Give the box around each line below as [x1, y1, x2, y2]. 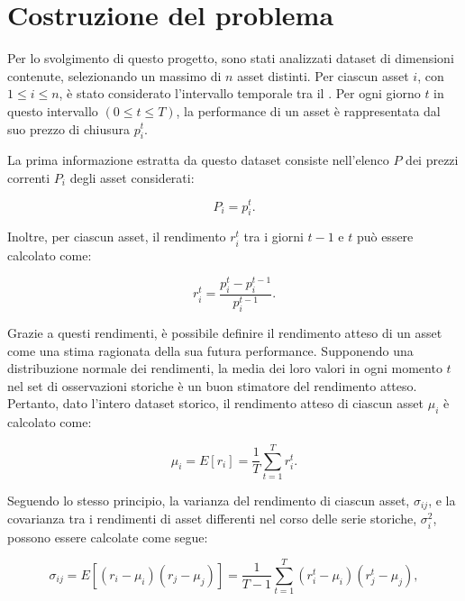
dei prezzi [406, 150, 459, 169]
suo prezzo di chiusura [7, 119, 130, 138]
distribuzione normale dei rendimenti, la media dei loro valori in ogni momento [7, 359, 442, 378]
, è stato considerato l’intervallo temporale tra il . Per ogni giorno [59, 84, 421, 103]
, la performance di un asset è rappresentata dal [176, 101, 441, 120]
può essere [356, 227, 414, 246]
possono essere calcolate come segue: [7, 527, 208, 546]
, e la [428, 490, 456, 509]
